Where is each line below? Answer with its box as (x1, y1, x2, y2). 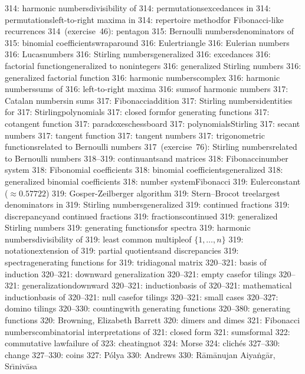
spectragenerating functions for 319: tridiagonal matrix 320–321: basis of (5, 256, 267, 268)
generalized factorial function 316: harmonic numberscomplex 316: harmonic (5, 71, 280, 83)
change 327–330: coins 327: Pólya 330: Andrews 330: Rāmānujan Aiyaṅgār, (5, 348, 276, 360)
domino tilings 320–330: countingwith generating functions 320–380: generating (5, 302, 291, 314)
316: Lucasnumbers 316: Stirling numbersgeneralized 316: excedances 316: (5, 48, 271, 60)
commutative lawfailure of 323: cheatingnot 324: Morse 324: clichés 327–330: (5, 337, 280, 349)
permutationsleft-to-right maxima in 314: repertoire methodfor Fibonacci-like (5, 13, 284, 25)
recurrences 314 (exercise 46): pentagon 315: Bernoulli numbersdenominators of (5, 25, 294, 37)
